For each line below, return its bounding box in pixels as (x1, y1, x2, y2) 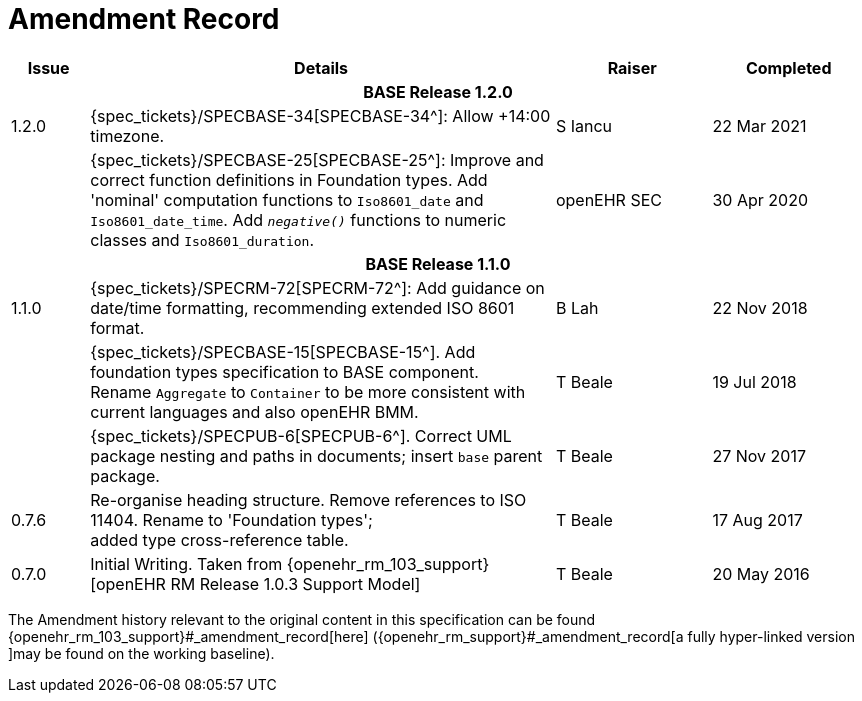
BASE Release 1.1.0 (365, 253, 511, 274)
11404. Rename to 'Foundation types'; (90, 509, 373, 530)
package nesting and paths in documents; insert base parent (90, 445, 543, 466)
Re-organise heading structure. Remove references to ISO (90, 489, 527, 510)
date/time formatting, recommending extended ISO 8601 (90, 297, 515, 318)
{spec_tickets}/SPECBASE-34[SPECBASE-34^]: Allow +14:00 (90, 105, 551, 126)
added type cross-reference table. (90, 529, 349, 550)
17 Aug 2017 (712, 509, 803, 530)
